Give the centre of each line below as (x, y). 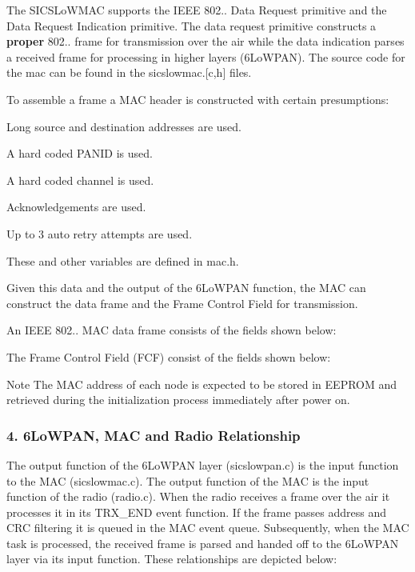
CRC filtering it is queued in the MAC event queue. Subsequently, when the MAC (208, 528)
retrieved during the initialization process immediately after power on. (178, 400)
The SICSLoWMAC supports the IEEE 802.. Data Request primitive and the (197, 10)
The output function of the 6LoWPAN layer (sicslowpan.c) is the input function (203, 464)
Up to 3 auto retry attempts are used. (100, 233)
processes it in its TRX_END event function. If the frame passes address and (197, 512)
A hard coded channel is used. (80, 180)
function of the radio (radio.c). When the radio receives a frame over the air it (198, 496)
